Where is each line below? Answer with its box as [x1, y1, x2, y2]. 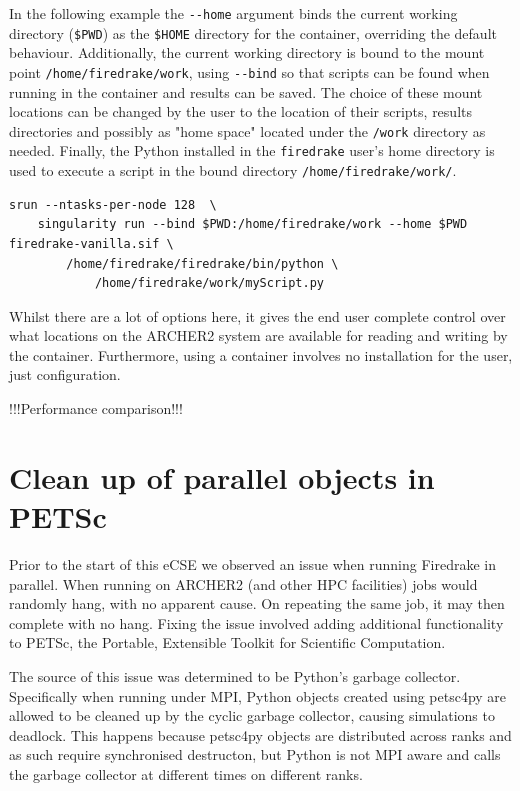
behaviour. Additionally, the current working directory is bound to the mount [9, 42, 485, 63]
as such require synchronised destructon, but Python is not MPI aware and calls [9, 744, 501, 765]
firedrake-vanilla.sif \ [9, 236, 174, 251]
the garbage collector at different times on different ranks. [9, 763, 363, 784]
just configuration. [9, 364, 121, 385]
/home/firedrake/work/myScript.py [94, 276, 324, 291]
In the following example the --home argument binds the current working [9, 3, 458, 23]
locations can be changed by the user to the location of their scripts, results [9, 101, 472, 122]
